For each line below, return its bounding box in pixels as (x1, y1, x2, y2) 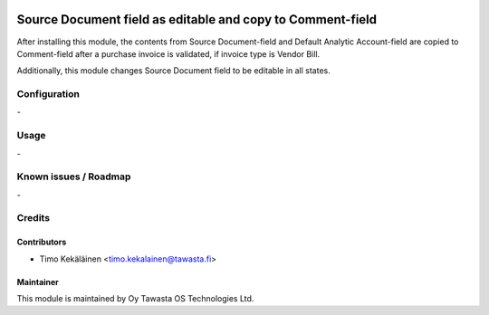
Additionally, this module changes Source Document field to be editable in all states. (16, 65, 331, 76)
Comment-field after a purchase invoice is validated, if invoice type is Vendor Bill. (16, 48, 321, 59)
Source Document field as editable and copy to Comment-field (16, 12, 378, 27)
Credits (16, 212, 50, 224)
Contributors (16, 236, 67, 248)
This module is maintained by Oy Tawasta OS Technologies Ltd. (16, 293, 254, 304)
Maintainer (16, 276, 59, 287)
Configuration (16, 88, 81, 100)
